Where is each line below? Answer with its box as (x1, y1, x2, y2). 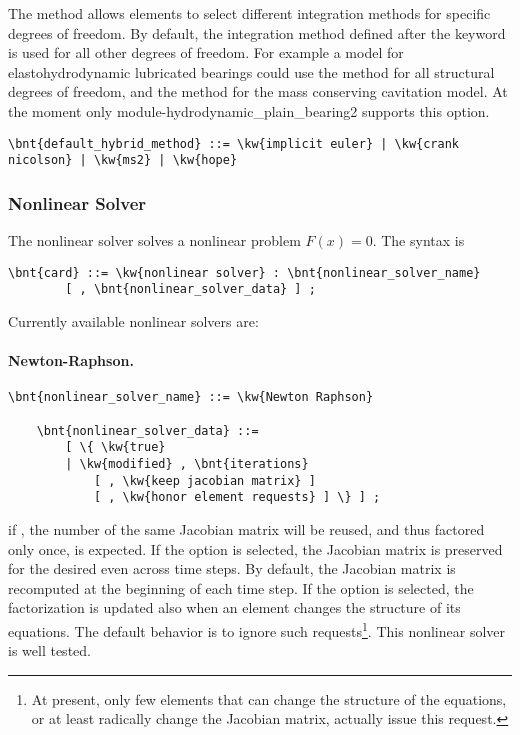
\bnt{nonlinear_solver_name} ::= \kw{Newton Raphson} (8, 390, 374, 405)
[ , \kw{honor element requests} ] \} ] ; (93, 490, 381, 505)
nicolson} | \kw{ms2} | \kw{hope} (8, 153, 238, 168)
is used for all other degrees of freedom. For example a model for (8, 42, 404, 63)
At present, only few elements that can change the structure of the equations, (31, 688, 507, 709)
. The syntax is (372, 230, 465, 251)
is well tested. (8, 640, 91, 661)
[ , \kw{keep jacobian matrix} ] (93, 473, 316, 488)
